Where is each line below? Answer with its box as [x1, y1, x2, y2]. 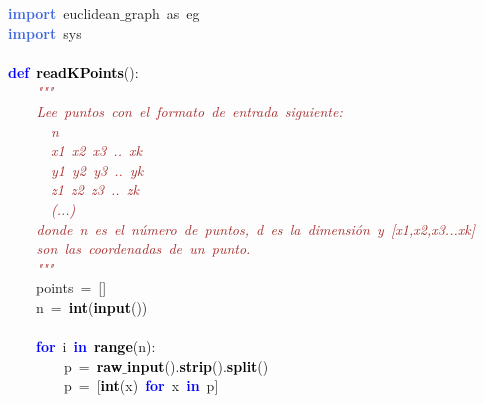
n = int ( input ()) [35, 296, 148, 317]
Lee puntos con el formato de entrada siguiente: [36, 100, 343, 121]
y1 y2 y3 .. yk [50, 159, 144, 180]
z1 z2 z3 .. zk [50, 179, 139, 200]
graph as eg [124, 3, 200, 23]
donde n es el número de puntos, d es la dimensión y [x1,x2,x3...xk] [36, 218, 475, 239]
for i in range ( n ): [36, 336, 156, 357]
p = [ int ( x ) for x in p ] [63, 375, 219, 396]
